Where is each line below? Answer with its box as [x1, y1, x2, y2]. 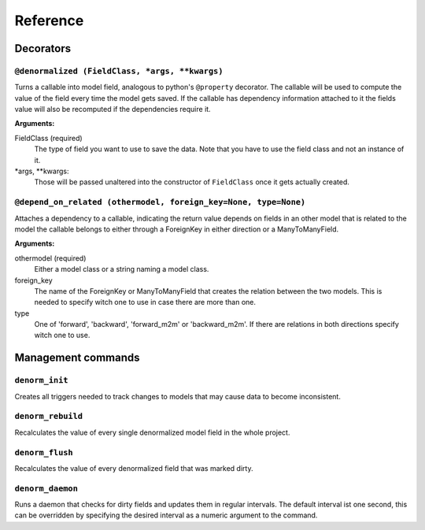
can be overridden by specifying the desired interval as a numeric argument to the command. [14, 510, 318, 520]
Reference [14, 12, 84, 29]
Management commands [14, 351, 141, 365]
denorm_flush [14, 447, 74, 458]
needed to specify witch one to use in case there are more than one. [34, 298, 256, 307]
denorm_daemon [14, 483, 79, 494]
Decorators [14, 42, 72, 55]
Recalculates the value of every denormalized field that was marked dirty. [14, 463, 253, 473]
